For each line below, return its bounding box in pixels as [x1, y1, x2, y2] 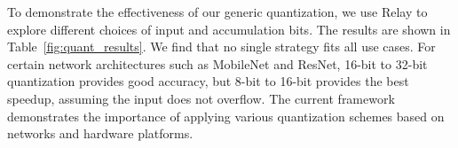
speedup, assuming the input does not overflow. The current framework [7, 89, 395, 107]
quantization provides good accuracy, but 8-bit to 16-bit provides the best [7, 72, 409, 90]
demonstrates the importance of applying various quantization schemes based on [7, 106, 445, 125]
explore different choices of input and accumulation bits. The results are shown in [7, 19, 451, 38]
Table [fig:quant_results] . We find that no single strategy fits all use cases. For [7, 37, 436, 56]
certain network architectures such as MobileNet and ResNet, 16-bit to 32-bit [7, 54, 428, 73]
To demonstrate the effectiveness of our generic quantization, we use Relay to [7, 3, 428, 20]
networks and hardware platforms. [7, 124, 193, 143]
